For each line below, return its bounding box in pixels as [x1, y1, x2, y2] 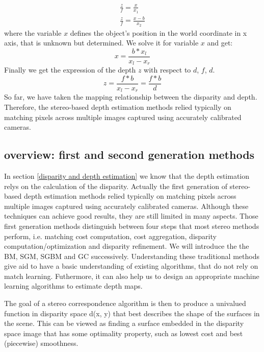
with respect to [144, 64, 191, 75]
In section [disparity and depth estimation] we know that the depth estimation [4, 170, 250, 181]
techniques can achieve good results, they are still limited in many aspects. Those [4, 210, 258, 221]
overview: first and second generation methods [4, 147, 255, 162]
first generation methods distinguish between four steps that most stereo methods [4, 220, 259, 231]
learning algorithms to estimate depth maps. [4, 280, 143, 291]
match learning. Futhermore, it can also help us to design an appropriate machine [4, 270, 259, 281]
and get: [207, 37, 233, 48]
